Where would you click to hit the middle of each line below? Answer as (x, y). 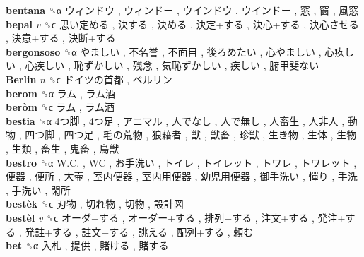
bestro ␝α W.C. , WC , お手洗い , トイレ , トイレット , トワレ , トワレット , (181, 162)
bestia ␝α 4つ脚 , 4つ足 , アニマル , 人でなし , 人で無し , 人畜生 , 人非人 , (175, 120)
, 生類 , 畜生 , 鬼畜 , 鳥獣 (63, 148)
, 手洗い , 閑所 (38, 190)
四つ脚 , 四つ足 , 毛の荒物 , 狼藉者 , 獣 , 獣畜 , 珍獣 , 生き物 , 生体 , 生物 (191, 135)
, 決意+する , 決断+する (61, 38)
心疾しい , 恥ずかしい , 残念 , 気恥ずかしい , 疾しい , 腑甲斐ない (172, 65)
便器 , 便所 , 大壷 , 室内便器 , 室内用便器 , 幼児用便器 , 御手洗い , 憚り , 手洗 (182, 176)
